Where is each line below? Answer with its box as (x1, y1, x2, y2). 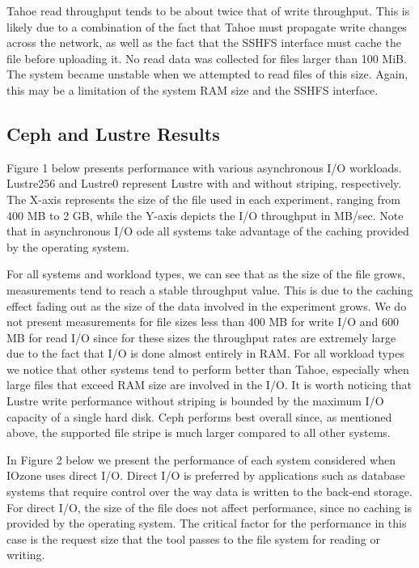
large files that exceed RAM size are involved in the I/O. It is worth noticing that (6, 376, 413, 393)
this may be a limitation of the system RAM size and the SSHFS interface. (6, 81, 379, 98)
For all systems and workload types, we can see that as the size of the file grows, (6, 265, 405, 282)
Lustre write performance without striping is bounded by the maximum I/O (6, 392, 384, 409)
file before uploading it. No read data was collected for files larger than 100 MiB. (6, 49, 407, 66)
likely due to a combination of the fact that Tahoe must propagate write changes (6, 18, 407, 35)
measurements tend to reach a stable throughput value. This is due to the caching (6, 281, 413, 298)
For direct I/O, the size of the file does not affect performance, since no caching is (6, 498, 413, 515)
